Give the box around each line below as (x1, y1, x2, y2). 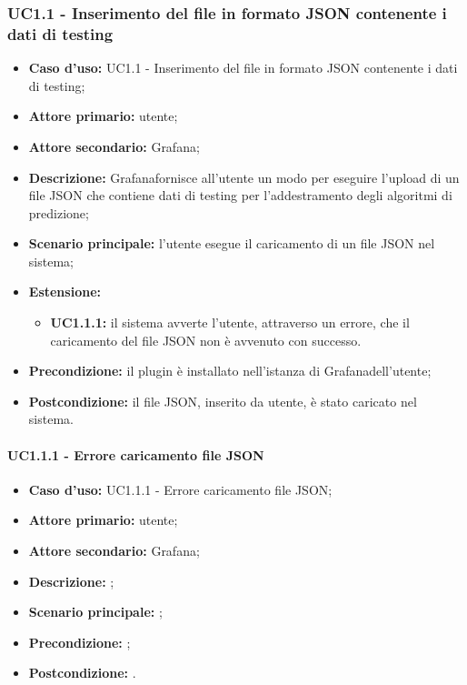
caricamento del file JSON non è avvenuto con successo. (50, 330, 362, 349)
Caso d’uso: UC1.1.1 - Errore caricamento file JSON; (28, 479, 333, 499)
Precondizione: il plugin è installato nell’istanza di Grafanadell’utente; (28, 361, 432, 380)
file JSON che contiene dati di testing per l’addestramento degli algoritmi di (28, 186, 452, 205)
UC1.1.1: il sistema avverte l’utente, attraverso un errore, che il (50, 313, 410, 332)
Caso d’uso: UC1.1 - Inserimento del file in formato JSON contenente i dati (28, 58, 458, 77)
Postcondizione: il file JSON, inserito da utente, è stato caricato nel (28, 391, 417, 410)
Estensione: (28, 282, 101, 301)
